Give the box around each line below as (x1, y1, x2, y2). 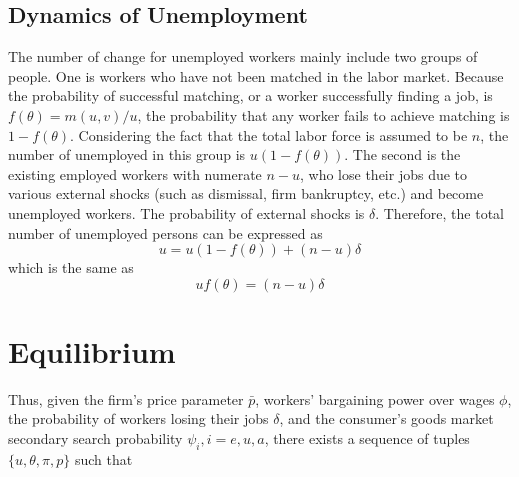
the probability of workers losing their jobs (8, 408, 269, 429)
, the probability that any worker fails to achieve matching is (137, 104, 510, 125)
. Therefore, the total (375, 202, 504, 223)
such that (74, 448, 133, 469)
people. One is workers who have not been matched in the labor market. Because (8, 65, 504, 86)
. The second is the (344, 144, 461, 165)
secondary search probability (8, 428, 183, 449)
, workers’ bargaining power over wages (255, 388, 495, 409)
